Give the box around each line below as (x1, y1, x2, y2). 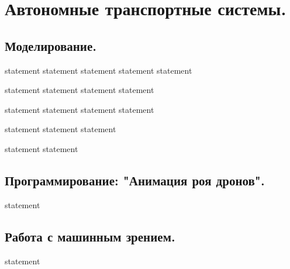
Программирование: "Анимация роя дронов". (5, 171, 265, 189)
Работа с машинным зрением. (5, 227, 175, 245)
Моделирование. (5, 36, 96, 54)
